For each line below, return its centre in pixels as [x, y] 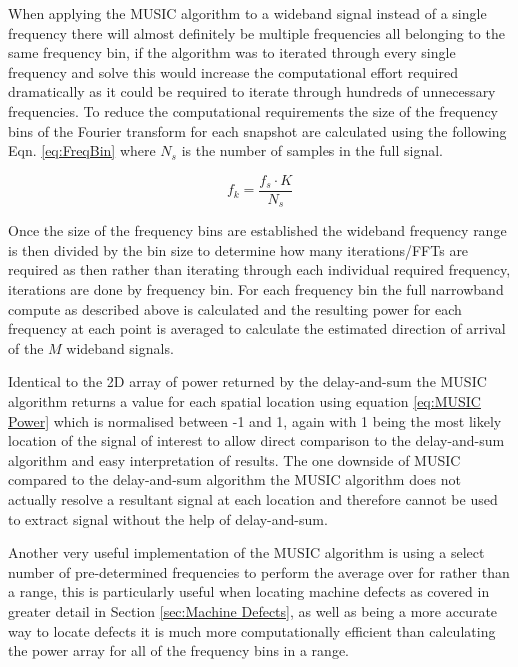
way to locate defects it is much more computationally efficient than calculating [252, 630]
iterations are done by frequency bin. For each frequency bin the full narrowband [256, 289]
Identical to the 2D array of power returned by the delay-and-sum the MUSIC [247, 381]
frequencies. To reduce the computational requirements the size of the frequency [253, 110]
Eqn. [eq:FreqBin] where [82, 150]
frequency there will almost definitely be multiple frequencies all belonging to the [256, 32]
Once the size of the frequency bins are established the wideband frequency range [257, 230]
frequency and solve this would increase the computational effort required [233, 71]
